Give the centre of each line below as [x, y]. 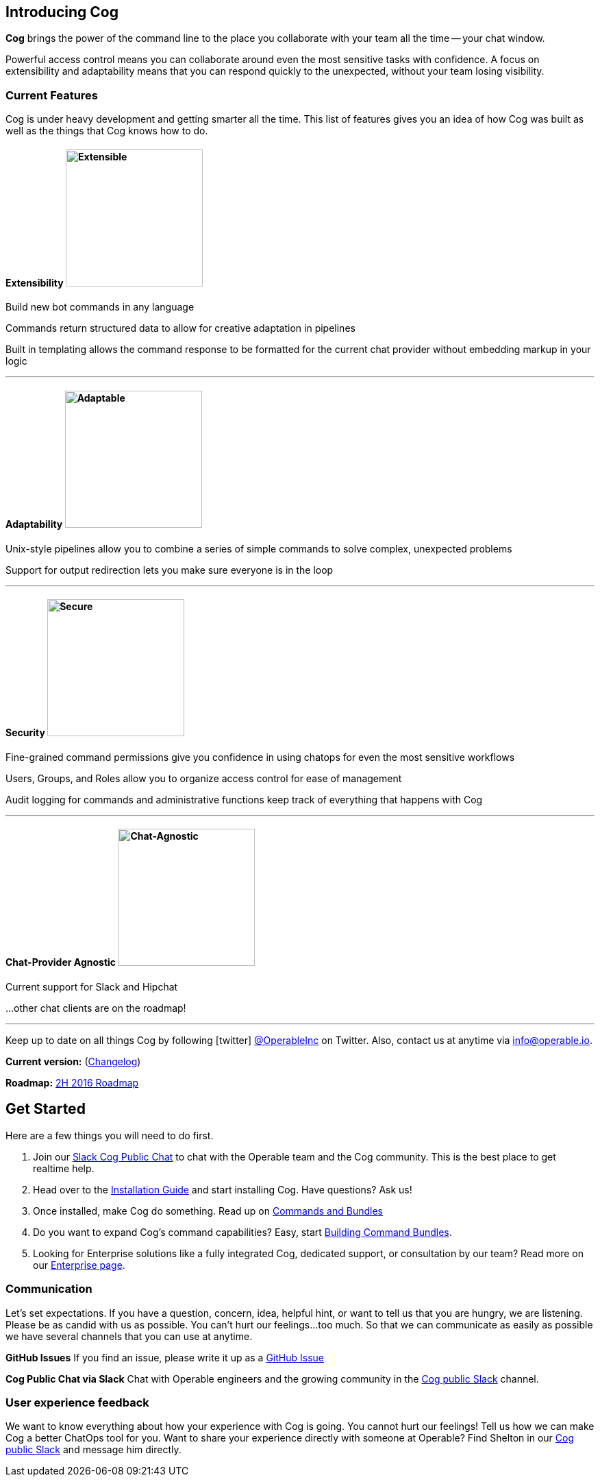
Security [25, 733]
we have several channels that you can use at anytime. [129, 1336]
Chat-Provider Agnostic [61, 962]
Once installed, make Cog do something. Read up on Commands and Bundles [208, 1211]
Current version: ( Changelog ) [73, 1062]
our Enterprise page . [79, 1265]
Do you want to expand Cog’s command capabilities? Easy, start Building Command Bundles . [242, 1232]
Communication [49, 1289]
